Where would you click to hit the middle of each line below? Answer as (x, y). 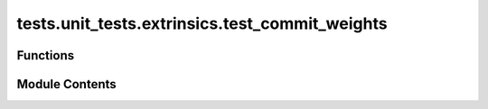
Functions (46, 55)
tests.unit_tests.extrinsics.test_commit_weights (202, 23)
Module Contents (66, 84)
